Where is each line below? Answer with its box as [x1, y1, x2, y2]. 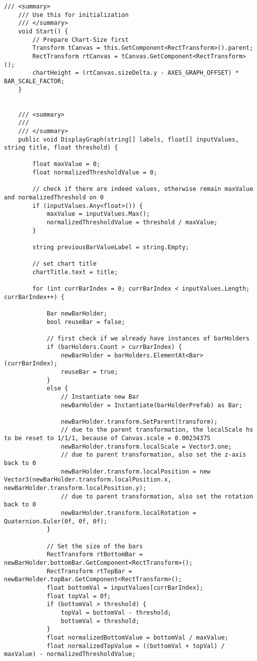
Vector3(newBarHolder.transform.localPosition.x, [4, 476, 171, 484]
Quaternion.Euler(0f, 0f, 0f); [4, 517, 107, 525]
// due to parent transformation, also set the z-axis [61, 451, 246, 459]
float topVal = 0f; [46, 592, 111, 600]
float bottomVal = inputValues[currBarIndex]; [46, 584, 203, 591]
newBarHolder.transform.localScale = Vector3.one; [61, 443, 232, 450]
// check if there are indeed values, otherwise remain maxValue [32, 185, 254, 193]
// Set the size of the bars [46, 542, 143, 550]
